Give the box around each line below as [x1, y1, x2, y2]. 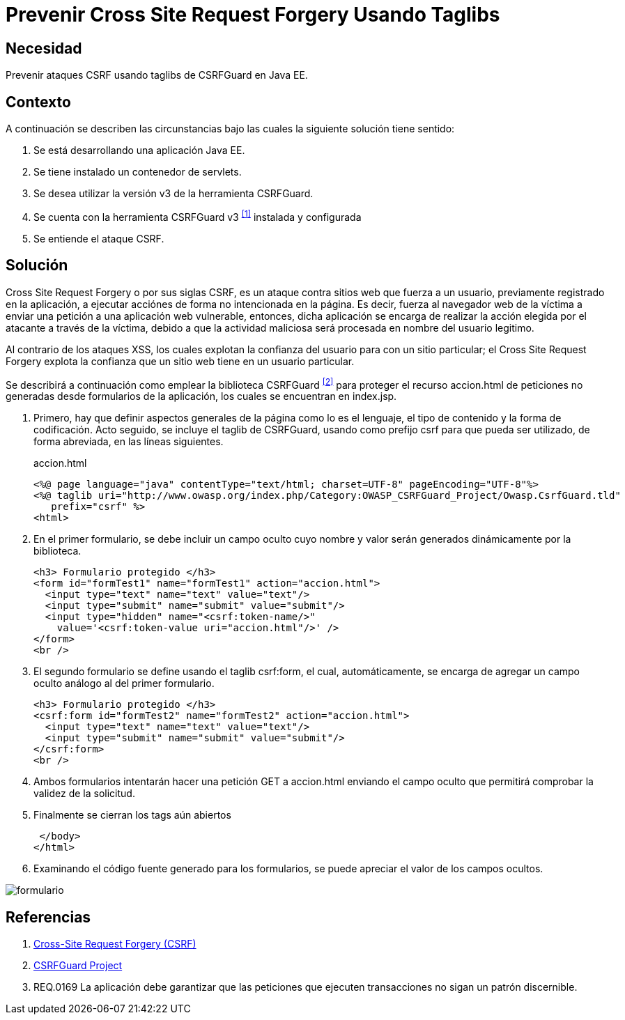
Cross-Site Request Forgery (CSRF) [33, 938, 196, 950]
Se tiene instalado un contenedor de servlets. [33, 166, 242, 178]
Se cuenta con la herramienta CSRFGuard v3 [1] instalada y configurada [33, 209, 362, 223]
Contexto [6, 93, 71, 111]
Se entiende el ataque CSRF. [33, 232, 164, 245]
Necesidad [6, 39, 82, 57]
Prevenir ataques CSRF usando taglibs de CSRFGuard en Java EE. [6, 69, 308, 82]
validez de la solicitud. [33, 787, 135, 800]
